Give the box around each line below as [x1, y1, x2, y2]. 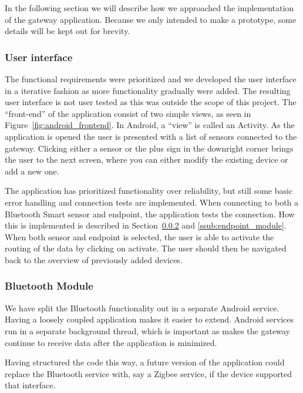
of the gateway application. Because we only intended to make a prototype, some [5, 13, 297, 25]
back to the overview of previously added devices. [5, 253, 183, 266]
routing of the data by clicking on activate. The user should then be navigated [5, 242, 287, 254]
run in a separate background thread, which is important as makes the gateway [5, 324, 290, 337]
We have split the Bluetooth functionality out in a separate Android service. [5, 301, 280, 314]
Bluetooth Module [5, 278, 93, 293]
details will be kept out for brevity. [5, 25, 130, 37]
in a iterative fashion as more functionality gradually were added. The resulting [5, 84, 291, 96]
